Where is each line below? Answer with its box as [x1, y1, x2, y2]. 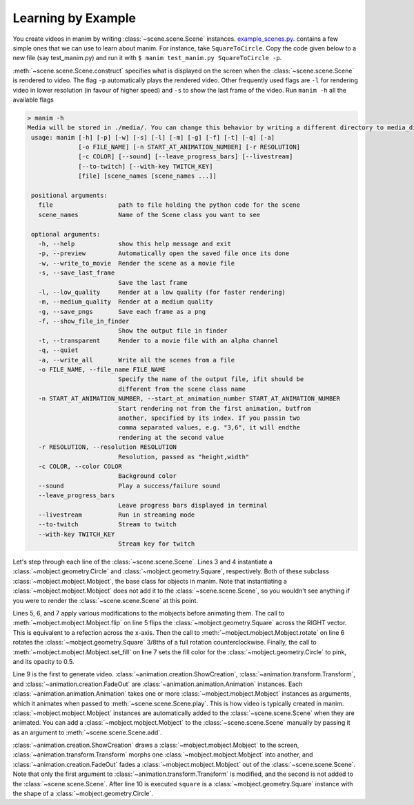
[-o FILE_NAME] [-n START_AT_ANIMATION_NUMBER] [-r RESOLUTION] [78, 143, 300, 151]
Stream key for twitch [118, 540, 195, 548]
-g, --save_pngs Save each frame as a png [38, 308, 206, 315]
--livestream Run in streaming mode [38, 510, 195, 519]
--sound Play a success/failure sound [38, 481, 221, 490]
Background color [118, 472, 177, 480]
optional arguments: [31, 230, 101, 238]
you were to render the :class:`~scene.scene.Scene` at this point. [12, 596, 198, 604]
